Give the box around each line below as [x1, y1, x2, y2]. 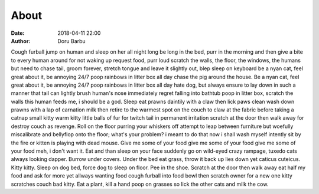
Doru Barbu [57, 37, 86, 44]
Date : [11, 29, 25, 37]
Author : [11, 37, 31, 44]
